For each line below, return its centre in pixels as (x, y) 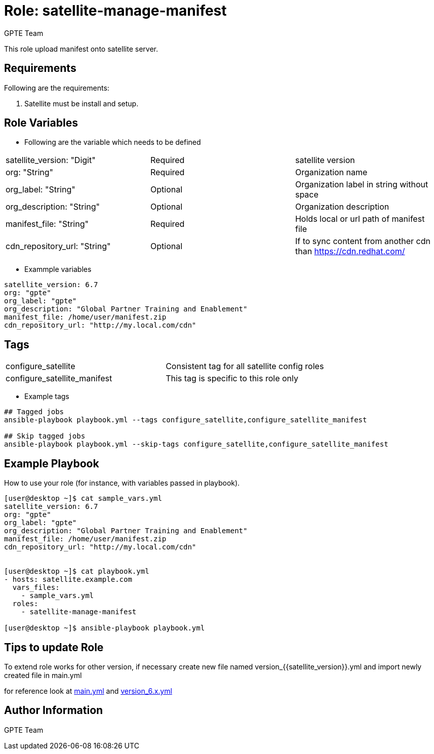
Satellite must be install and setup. (82, 103)
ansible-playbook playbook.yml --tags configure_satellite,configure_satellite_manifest (186, 420)
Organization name (331, 172)
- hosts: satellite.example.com (68, 580)
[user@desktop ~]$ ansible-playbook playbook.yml (105, 628)
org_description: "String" (53, 207)
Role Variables (41, 123)
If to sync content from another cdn (363, 241)
